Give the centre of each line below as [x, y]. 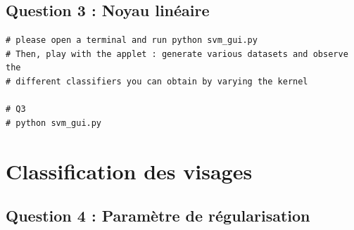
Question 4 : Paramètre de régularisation [158, 216]
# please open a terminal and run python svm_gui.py [132, 40]
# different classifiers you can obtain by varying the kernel [157, 81]
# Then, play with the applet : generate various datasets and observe [177, 54]
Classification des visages [129, 171]
